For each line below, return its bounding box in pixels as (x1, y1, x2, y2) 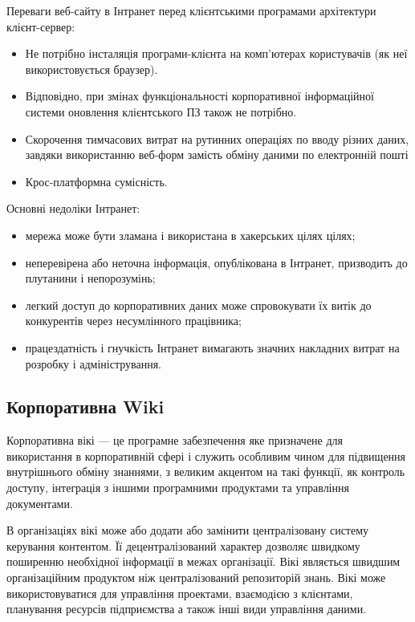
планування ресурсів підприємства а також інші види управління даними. (6, 600, 367, 617)
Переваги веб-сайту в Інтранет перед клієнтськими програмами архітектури (6, 2, 376, 18)
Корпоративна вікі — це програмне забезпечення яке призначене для (6, 432, 344, 449)
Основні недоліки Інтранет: (6, 200, 140, 217)
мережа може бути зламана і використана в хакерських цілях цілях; (25, 226, 356, 243)
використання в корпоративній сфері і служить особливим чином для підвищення (6, 447, 406, 464)
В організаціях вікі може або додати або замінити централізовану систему (6, 522, 369, 539)
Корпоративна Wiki (6, 394, 165, 419)
